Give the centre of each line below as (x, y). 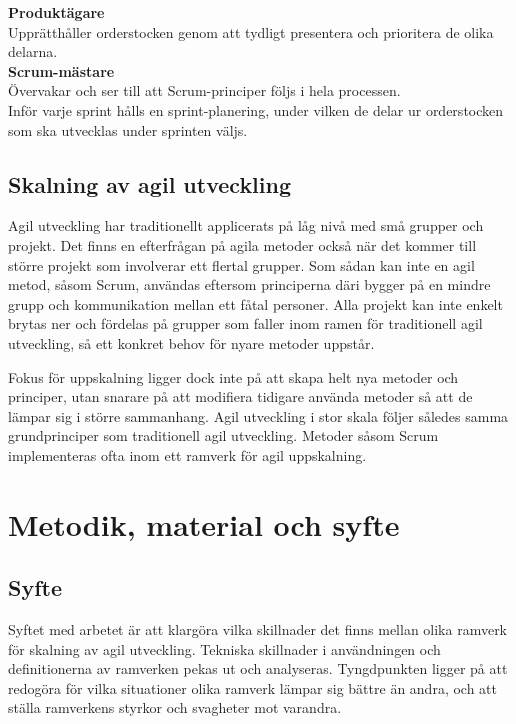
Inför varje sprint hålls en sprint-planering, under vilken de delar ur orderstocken (256, 109)
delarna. (33, 51)
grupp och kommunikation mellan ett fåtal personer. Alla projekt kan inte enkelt (255, 303)
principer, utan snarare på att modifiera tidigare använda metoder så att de (240, 396)
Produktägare (56, 12)
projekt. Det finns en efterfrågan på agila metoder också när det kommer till (242, 244)
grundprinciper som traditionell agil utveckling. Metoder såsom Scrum (223, 435)
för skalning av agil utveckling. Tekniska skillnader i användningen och (224, 648)
